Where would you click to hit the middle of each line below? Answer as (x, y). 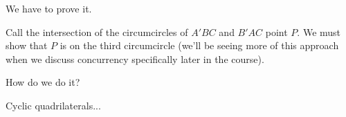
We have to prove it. (49, 8)
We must (322, 31)
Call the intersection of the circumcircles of (97, 31)
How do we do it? (43, 82)
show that (27, 45)
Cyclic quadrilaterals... (53, 105)
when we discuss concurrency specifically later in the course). (135, 58)
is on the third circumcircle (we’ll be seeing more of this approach (199, 45)
